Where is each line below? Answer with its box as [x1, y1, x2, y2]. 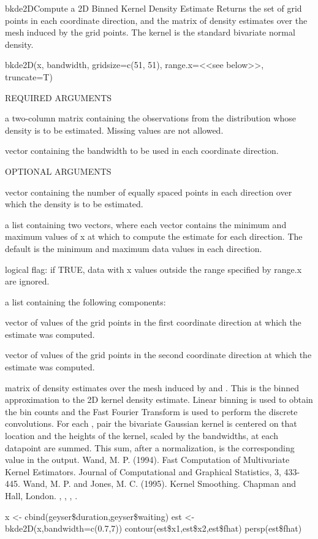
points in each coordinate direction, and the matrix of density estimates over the [5, 13, 308, 26]
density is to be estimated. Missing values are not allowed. [5, 123, 224, 136]
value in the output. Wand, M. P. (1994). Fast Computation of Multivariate [5, 453, 290, 466]
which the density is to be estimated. [5, 197, 143, 210]
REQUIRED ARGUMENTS [5, 91, 112, 104]
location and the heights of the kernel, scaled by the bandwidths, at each [5, 429, 278, 442]
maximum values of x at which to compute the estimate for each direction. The [5, 230, 303, 243]
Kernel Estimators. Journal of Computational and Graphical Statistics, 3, [5, 465, 281, 478]
